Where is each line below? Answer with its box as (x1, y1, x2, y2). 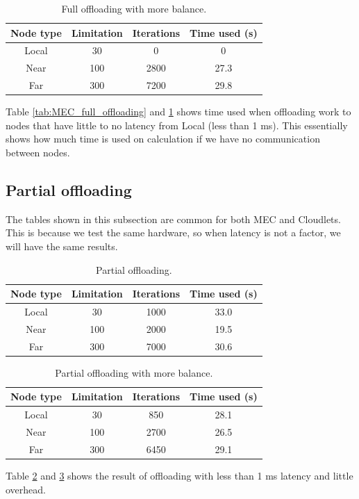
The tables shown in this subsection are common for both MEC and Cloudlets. (6, 211, 341, 226)
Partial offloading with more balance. (55, 365, 213, 379)
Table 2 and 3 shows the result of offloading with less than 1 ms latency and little (6, 468, 353, 483)
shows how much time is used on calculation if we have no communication (6, 131, 320, 146)
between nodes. (6, 145, 70, 159)
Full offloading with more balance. (61, 1, 207, 15)
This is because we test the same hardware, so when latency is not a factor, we (6, 225, 341, 240)
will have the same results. (6, 238, 118, 253)
